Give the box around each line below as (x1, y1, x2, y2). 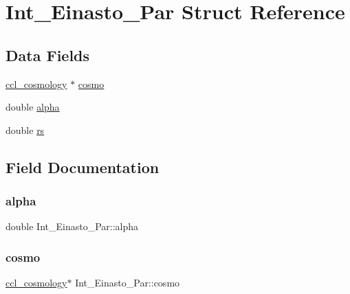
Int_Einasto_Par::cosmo (75, 275, 180, 290)
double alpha (6, 100, 60, 114)
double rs (6, 122, 45, 137)
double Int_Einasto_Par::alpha (6, 219, 139, 234)
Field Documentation (6, 156, 160, 177)
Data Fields (6, 44, 90, 65)
